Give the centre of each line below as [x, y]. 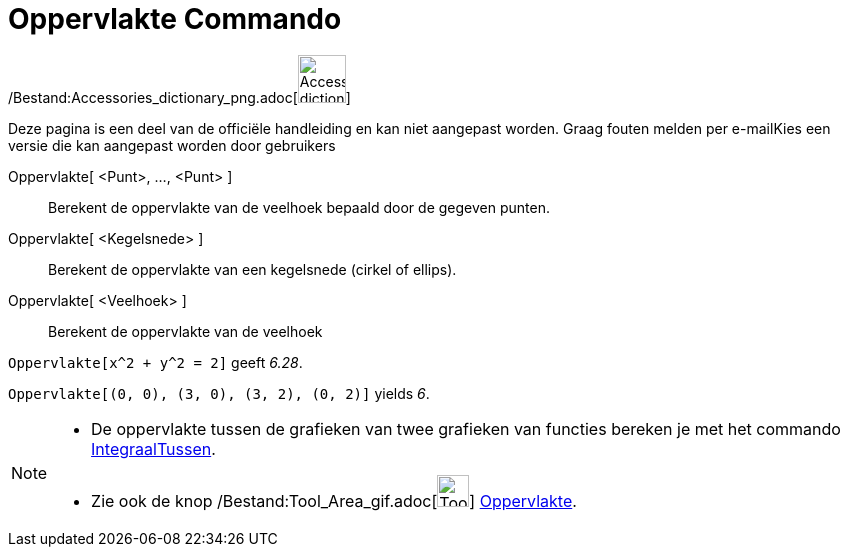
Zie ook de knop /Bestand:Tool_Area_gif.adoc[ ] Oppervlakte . [334, 500]
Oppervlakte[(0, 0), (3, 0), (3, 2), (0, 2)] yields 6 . [219, 393]
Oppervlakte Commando [175, 19]
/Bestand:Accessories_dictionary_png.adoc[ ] [179, 97]
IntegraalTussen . [153, 448]
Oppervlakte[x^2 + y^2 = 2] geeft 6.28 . [155, 362]
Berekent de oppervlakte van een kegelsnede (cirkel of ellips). [252, 269]
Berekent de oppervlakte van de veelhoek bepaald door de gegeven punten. [299, 207]
